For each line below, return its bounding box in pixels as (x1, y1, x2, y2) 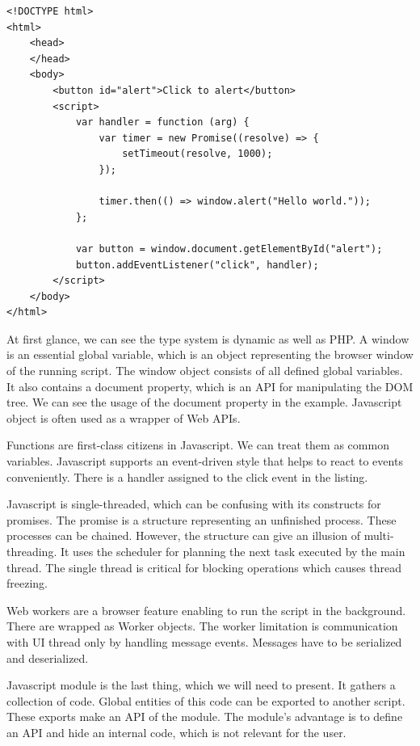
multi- (363, 527, 394, 544)
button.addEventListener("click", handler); (75, 259, 319, 271)
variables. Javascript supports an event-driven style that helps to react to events (6, 453, 403, 470)
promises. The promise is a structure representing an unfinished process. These (6, 511, 397, 528)
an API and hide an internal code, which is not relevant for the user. (6, 723, 346, 740)
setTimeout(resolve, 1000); (122, 148, 273, 160)
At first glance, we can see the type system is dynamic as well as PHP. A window (6, 330, 409, 347)
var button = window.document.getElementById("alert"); (75, 242, 383, 255)
